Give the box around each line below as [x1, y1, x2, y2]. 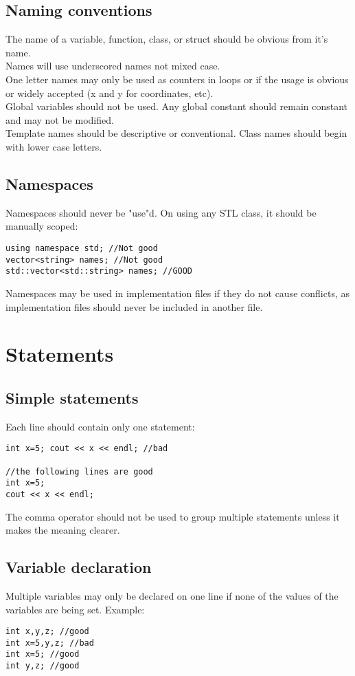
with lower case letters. [5, 139, 102, 153]
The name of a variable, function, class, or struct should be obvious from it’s [5, 32, 328, 46]
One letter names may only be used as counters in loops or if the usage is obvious [5, 72, 349, 86]
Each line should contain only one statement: [5, 419, 195, 433]
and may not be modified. [5, 112, 114, 127]
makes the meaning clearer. [5, 523, 120, 537]
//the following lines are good [5, 466, 153, 477]
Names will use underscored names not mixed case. [5, 58, 220, 73]
